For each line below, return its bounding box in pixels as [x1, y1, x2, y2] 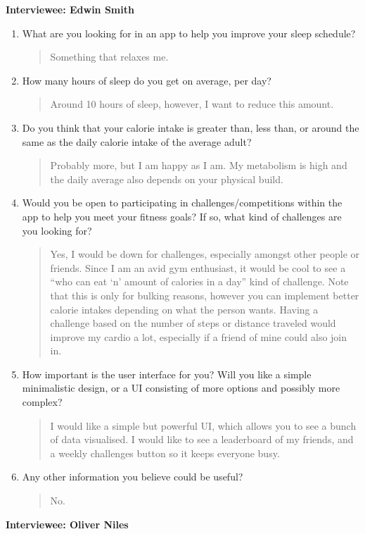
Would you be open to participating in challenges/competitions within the [22, 195, 342, 210]
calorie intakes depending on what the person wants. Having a [50, 302, 319, 316]
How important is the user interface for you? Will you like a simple [22, 366, 312, 381]
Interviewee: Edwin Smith [6, 2, 134, 16]
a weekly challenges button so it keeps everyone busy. [50, 445, 280, 460]
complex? [22, 395, 63, 409]
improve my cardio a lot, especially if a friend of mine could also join [50, 329, 347, 344]
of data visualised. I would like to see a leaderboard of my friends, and [50, 432, 354, 447]
